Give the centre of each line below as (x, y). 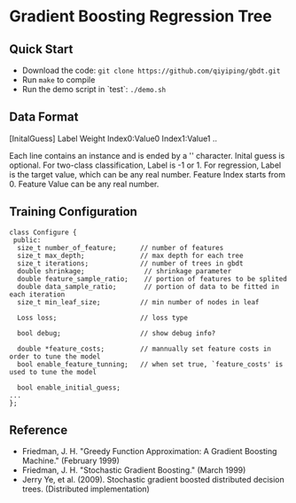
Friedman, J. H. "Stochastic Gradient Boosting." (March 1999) (134, 470)
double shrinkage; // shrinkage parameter (125, 271)
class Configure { (43, 232)
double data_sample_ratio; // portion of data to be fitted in (148, 287)
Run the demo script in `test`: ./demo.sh (94, 89)
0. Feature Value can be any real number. (84, 184)
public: (27, 240)
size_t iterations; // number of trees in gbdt (130, 263)
